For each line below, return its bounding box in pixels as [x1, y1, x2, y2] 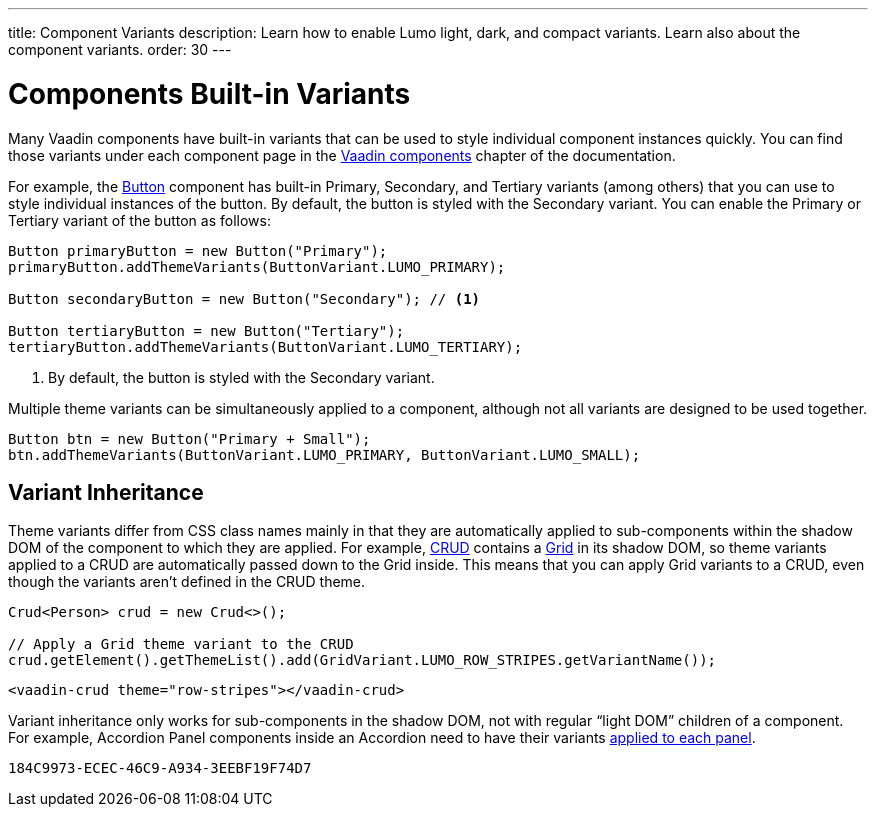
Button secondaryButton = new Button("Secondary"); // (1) [8, 290, 481, 307]
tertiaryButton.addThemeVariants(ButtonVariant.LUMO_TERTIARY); [8, 338, 523, 355]
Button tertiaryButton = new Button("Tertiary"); [8, 322, 405, 339]
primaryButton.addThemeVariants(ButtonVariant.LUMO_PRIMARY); [8, 258, 506, 275]
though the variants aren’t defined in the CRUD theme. [8, 573, 366, 591]
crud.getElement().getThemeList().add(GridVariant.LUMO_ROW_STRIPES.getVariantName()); [8, 652, 717, 669]
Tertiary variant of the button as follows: [8, 211, 271, 229]
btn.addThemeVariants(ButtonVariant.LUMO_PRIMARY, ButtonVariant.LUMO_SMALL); [8, 446, 641, 463]
